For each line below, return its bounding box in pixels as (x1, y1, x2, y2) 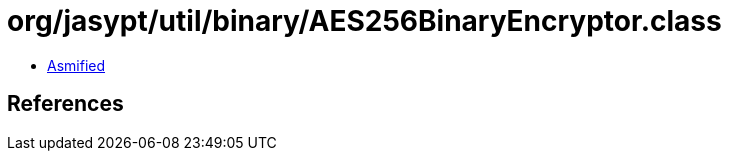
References (7, 91, 124, 117)
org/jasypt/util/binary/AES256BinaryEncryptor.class (7, 4, 722, 38)
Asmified (47, 56, 106, 74)
